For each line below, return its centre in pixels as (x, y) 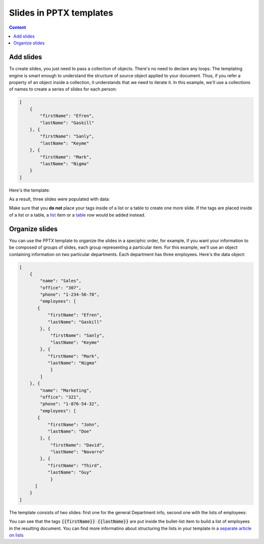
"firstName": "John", (74, 424)
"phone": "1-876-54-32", (70, 404)
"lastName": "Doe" (70, 431)
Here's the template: (30, 190)
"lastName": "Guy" (70, 472)
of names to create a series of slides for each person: (63, 89)
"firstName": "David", (77, 445)
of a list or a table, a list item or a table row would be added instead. (77, 215)
